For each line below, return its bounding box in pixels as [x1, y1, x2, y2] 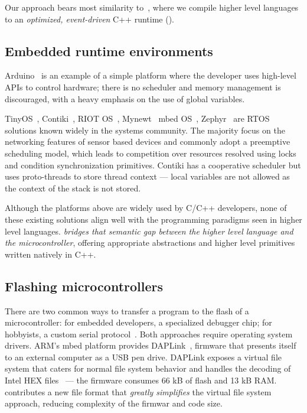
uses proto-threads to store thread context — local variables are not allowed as [5, 170, 290, 183]
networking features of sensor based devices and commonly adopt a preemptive [5, 135, 290, 148]
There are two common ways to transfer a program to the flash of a [5, 304, 249, 317]
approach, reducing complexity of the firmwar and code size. [5, 397, 223, 409]
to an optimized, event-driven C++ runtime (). [5, 12, 174, 25]
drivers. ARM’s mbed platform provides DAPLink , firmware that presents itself [5, 339, 296, 352]
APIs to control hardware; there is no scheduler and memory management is [5, 80, 281, 93]
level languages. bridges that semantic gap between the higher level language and [5, 225, 293, 237]
